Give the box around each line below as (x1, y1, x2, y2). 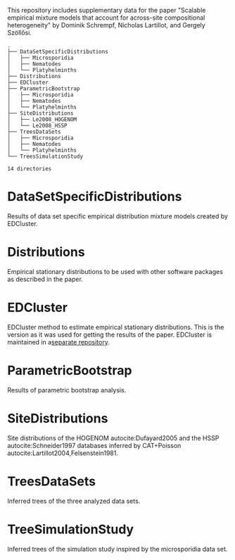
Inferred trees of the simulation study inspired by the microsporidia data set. (7, 545, 228, 553)
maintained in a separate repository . (7, 337, 110, 346)
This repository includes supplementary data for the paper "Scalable (7, 6, 206, 14)
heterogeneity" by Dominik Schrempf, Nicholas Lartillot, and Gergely (7, 21, 205, 29)
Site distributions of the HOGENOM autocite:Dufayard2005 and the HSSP (7, 433, 220, 442)
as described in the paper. (7, 275, 83, 283)
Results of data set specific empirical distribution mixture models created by (7, 211, 229, 220)
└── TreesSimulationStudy (7, 153, 83, 160)
